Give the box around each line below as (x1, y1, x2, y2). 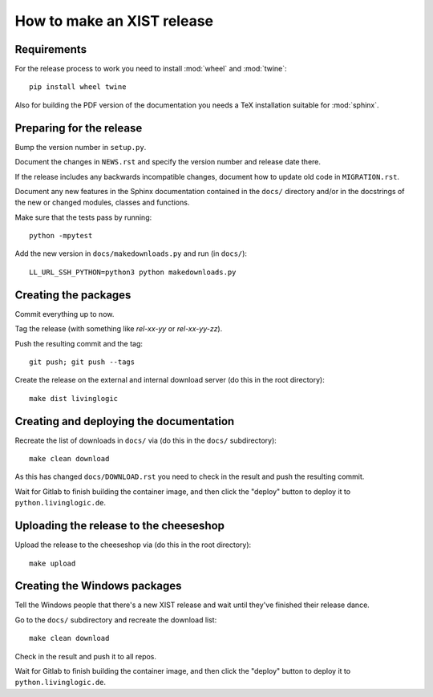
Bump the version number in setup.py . (14, 142, 147, 152)
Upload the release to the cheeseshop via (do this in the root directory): (14, 540, 252, 549)
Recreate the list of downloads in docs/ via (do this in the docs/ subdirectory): (14, 436, 277, 445)
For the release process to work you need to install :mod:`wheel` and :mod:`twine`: (14, 64, 288, 74)
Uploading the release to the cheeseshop (14, 519, 225, 533)
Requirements (14, 43, 87, 56)
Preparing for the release (14, 121, 143, 135)
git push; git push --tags (29, 357, 136, 367)
